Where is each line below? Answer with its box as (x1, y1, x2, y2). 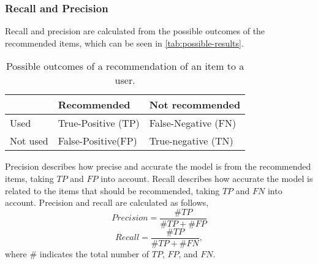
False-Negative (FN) (149, 116, 237, 130)
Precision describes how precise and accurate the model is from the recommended (5, 160, 311, 173)
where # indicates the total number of (5, 247, 150, 260)
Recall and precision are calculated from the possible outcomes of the (5, 25, 265, 37)
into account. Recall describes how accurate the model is (100, 172, 313, 184)
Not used (10, 134, 48, 148)
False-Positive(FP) (58, 134, 137, 148)
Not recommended (149, 97, 241, 112)
